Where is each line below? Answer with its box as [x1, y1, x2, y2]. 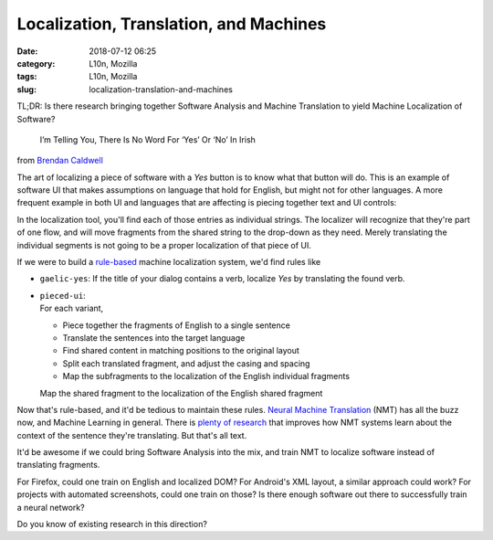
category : [16, 58, 56, 69]
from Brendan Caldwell [16, 155, 104, 166]
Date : [16, 46, 38, 57]
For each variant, [39, 302, 104, 314]
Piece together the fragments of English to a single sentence [62, 320, 291, 331]
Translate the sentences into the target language [62, 332, 246, 343]
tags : [16, 71, 37, 82]
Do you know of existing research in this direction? [16, 519, 207, 530]
